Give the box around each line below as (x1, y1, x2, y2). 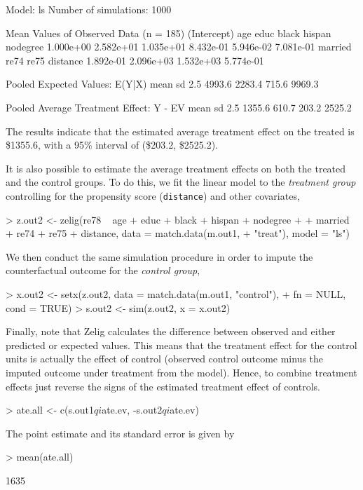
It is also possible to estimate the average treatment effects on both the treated (6, 161, 346, 175)
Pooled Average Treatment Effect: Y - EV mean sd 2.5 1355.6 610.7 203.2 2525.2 (6, 100, 352, 114)
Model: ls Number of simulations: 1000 (6, 2, 172, 16)
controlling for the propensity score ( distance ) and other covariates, (6, 188, 300, 203)
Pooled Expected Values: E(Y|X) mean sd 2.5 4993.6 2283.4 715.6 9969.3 (6, 76, 319, 91)
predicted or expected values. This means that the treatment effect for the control (6, 337, 357, 352)
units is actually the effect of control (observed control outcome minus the (6, 351, 324, 366)
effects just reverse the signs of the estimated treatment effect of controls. (6, 379, 320, 393)
